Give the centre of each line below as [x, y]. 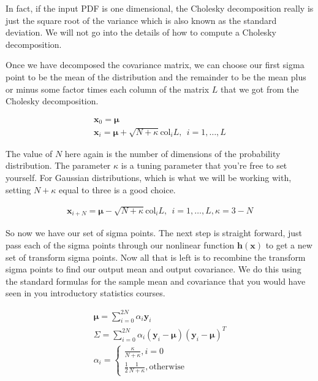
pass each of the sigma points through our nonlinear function [120, 245]
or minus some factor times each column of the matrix [108, 89]
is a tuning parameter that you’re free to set [204, 165]
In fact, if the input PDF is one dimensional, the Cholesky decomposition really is [160, 8]
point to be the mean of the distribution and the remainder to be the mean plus [156, 76]
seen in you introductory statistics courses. [85, 293]
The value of [29, 153]
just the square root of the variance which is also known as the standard [141, 20]
